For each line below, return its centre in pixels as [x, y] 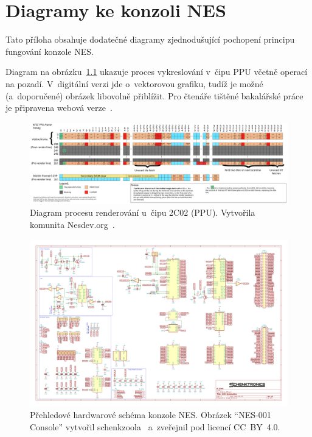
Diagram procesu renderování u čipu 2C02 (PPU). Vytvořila [143, 212]
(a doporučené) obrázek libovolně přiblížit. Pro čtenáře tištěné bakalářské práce [154, 95]
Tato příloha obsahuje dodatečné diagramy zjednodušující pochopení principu [150, 39]
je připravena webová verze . [59, 108]
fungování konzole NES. [50, 51]
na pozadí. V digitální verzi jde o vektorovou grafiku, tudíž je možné [134, 83]
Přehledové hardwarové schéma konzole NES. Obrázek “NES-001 [151, 415]
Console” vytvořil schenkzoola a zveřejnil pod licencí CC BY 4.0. [155, 426]
